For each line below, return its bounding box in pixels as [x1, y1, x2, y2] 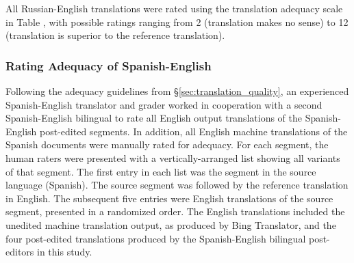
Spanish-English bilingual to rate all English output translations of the [5, 111, 303, 125]
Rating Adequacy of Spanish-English [5, 57, 212, 74]
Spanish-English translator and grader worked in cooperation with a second [5, 97, 323, 111]
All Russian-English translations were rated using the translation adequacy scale [5, 1, 343, 15]
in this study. [37, 245, 92, 259]
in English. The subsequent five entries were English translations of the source [5, 191, 333, 205]
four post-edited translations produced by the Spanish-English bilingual [5, 231, 306, 245]
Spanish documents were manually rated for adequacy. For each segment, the [5, 137, 329, 152]
